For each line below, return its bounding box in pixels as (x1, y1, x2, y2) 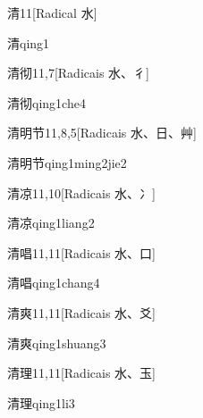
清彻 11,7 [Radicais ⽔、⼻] (7, 63, 149, 82)
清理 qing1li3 (7, 393, 75, 412)
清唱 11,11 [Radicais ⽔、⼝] (7, 243, 156, 262)
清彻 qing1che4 (7, 93, 86, 112)
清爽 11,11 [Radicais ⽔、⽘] (7, 303, 156, 322)
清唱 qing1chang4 (7, 273, 100, 292)
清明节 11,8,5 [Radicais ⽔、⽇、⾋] (7, 123, 197, 142)
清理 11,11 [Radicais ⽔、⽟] (7, 364, 156, 382)
